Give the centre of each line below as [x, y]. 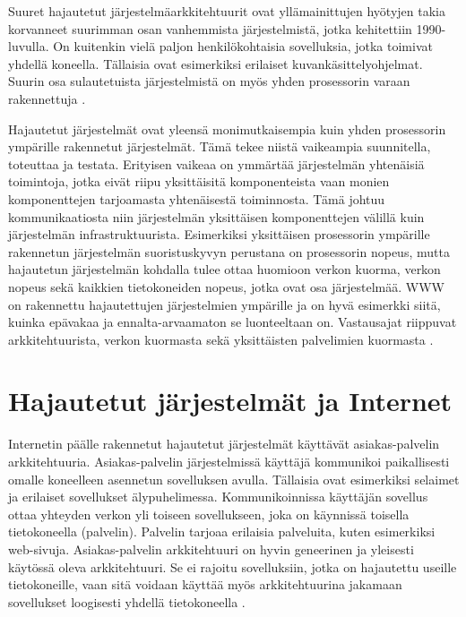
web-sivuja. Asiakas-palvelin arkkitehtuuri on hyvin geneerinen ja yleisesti [211, 548]
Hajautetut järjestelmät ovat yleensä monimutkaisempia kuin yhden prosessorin [227, 129]
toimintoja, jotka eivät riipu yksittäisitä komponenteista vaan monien [199, 181]
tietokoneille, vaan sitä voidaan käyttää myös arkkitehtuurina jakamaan [205, 584]
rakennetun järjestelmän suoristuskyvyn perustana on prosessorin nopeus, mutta [229, 251]
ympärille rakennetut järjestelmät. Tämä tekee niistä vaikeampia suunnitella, [220, 146]
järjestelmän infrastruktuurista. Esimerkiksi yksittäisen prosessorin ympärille [219, 234]
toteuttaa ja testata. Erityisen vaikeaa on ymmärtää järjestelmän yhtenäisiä [216, 163]
